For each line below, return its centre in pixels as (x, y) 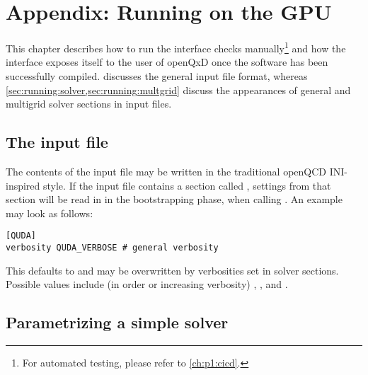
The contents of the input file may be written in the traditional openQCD (166, 171)
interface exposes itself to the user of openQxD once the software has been (167, 62)
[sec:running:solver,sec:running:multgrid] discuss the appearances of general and (178, 90)
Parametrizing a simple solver (117, 322)
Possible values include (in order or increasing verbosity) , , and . (147, 284)
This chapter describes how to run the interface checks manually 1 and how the (176, 47)
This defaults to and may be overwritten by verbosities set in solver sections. (172, 270)
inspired (23, 185)
